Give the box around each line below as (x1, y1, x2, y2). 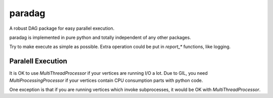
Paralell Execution (9, 57, 68, 66)
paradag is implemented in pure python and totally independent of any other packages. (9, 34, 192, 40)
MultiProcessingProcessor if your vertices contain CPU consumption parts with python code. (9, 77, 203, 83)
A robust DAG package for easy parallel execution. (9, 25, 115, 31)
